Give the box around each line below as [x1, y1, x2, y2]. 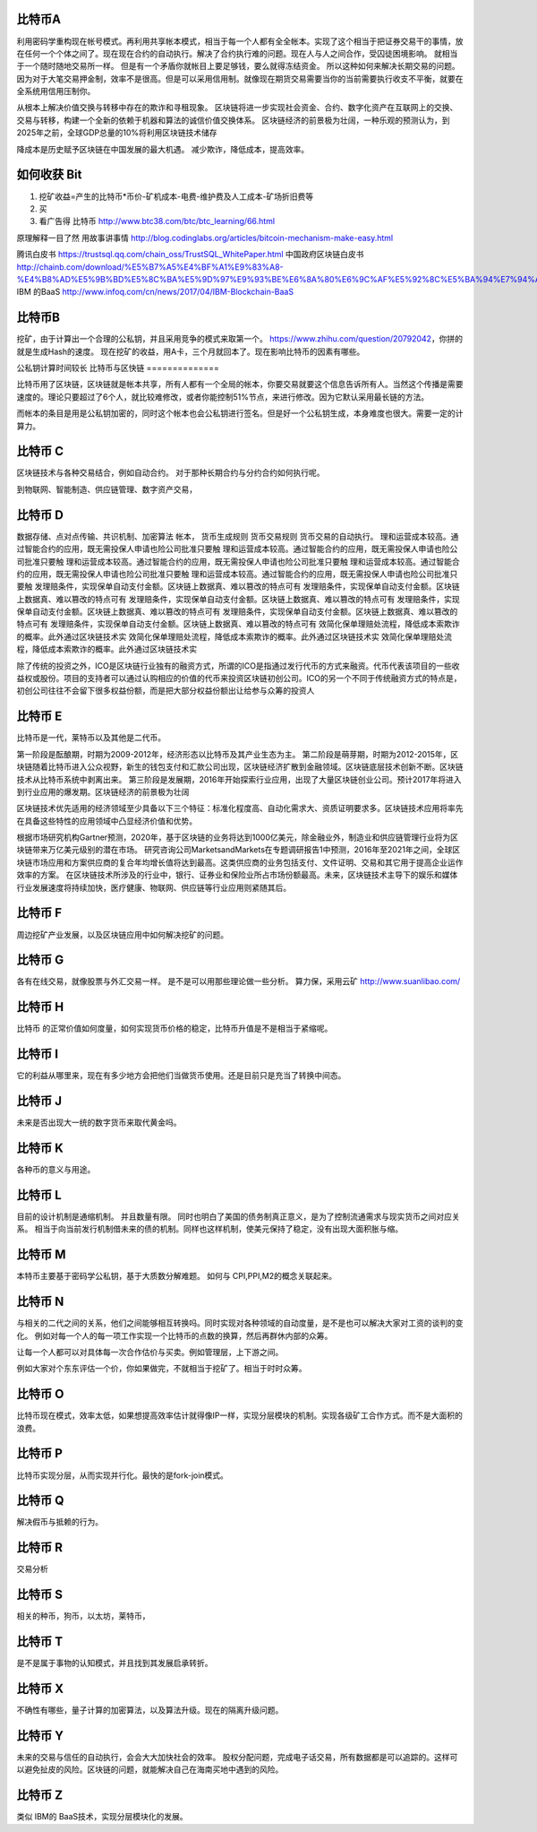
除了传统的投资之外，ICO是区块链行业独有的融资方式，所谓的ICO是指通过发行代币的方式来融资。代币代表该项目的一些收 [16, 660, 460, 671]
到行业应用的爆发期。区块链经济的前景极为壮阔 [16, 786, 190, 797]
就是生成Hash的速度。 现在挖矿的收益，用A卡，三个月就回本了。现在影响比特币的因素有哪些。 [16, 346, 365, 357]
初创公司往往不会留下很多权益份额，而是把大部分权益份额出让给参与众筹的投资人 [16, 686, 315, 696]
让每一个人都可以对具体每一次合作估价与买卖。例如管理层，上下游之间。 [16, 1346, 284, 1357]
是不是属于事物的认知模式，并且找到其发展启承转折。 [16, 1658, 213, 1669]
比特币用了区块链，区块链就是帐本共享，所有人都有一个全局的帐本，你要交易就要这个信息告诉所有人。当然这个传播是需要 [16, 379, 464, 390]
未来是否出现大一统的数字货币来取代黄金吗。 [16, 1117, 182, 1128]
